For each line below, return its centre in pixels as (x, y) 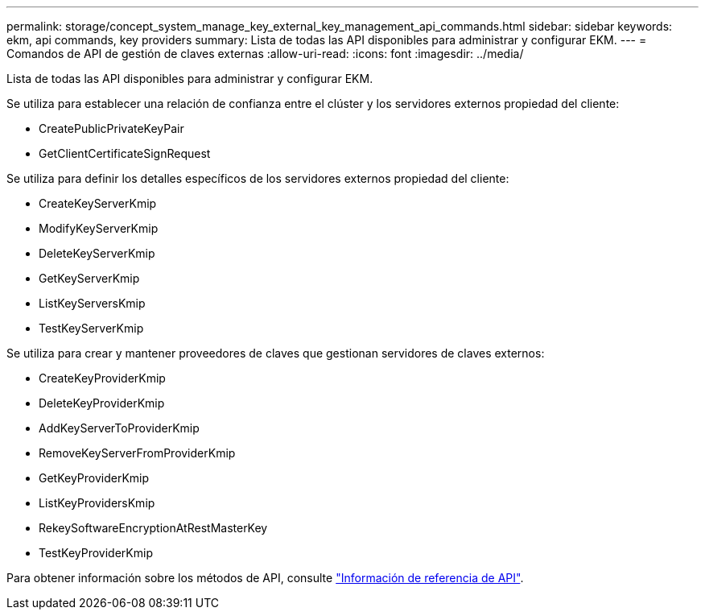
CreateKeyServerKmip (98, 203)
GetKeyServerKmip (89, 278)
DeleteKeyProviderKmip (102, 403)
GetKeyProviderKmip (94, 478)
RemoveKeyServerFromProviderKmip (137, 453)
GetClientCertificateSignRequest (125, 153)
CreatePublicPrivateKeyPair (111, 128)
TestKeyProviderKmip (96, 553)
